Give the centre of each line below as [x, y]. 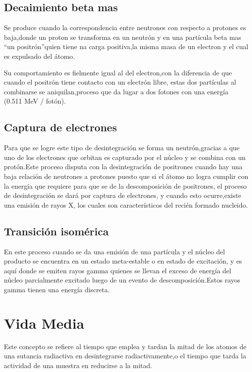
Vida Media [44, 323]
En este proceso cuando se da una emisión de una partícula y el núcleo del [115, 251]
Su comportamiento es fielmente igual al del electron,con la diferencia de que [118, 72]
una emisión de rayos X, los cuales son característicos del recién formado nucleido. [126, 204]
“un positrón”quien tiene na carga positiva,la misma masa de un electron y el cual [126, 46]
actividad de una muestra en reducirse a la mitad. [78, 365]
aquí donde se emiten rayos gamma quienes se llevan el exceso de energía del [118, 270]
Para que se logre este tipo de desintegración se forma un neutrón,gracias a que [122, 148]
